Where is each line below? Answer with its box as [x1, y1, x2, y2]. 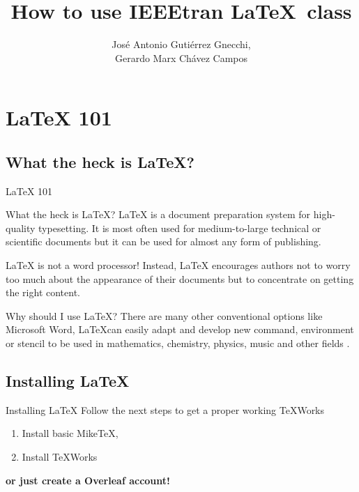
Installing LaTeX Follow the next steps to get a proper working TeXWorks [6, 402, 325, 417]
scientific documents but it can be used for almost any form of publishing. [6, 234, 321, 249]
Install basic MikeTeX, [22, 426, 119, 440]
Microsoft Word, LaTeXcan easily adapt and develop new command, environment [6, 322, 354, 337]
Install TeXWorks [22, 449, 98, 464]
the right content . [6, 285, 81, 300]
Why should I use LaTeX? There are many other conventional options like [6, 308, 323, 323]
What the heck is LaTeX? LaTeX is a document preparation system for [6, 207, 311, 222]
